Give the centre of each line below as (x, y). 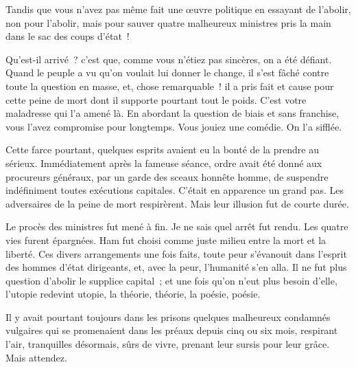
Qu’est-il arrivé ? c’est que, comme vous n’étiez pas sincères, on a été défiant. (169, 59)
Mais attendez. (36, 357)
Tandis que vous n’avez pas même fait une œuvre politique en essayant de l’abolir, (178, 9)
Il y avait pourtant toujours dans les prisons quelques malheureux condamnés (168, 316)
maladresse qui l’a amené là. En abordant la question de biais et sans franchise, (173, 113)
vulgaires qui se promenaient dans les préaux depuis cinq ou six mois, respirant (172, 330)
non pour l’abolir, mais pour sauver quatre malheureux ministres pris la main (168, 22)
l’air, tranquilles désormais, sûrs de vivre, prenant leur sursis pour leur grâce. (168, 344)
